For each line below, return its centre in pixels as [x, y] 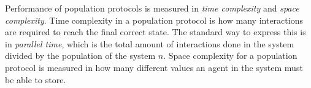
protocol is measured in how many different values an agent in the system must [154, 67]
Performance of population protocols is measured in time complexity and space [152, 8]
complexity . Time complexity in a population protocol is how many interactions [154, 20]
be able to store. [36, 79]
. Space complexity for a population [230, 56]
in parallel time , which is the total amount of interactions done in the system [150, 43]
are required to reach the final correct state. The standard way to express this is [155, 32]
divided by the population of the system [80, 56]
